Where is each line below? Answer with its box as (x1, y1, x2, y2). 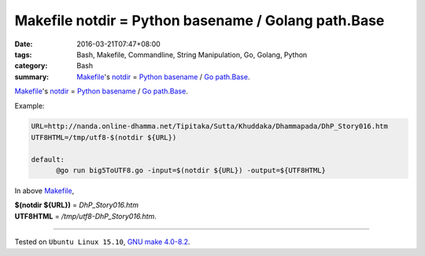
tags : (14, 49, 32, 59)
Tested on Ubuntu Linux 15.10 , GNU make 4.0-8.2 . (14, 237, 190, 247)
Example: (14, 101, 45, 110)
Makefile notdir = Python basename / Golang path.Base (14, 12, 385, 29)
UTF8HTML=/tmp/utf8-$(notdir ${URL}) (31, 133, 177, 141)
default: (31, 155, 65, 164)
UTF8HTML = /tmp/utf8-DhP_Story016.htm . (14, 211, 157, 221)
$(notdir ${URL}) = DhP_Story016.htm (14, 200, 139, 210)
